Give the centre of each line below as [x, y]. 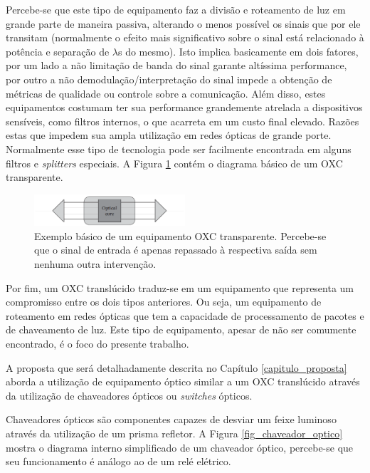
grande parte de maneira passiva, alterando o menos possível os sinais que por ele [183, 23]
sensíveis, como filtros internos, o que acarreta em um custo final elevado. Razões [183, 121]
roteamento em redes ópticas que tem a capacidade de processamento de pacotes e [185, 315]
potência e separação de [58, 51]
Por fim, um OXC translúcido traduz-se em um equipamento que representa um [180, 287]
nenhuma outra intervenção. [95, 263]
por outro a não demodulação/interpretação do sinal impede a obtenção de [169, 79]
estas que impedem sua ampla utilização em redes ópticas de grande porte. [169, 135]
